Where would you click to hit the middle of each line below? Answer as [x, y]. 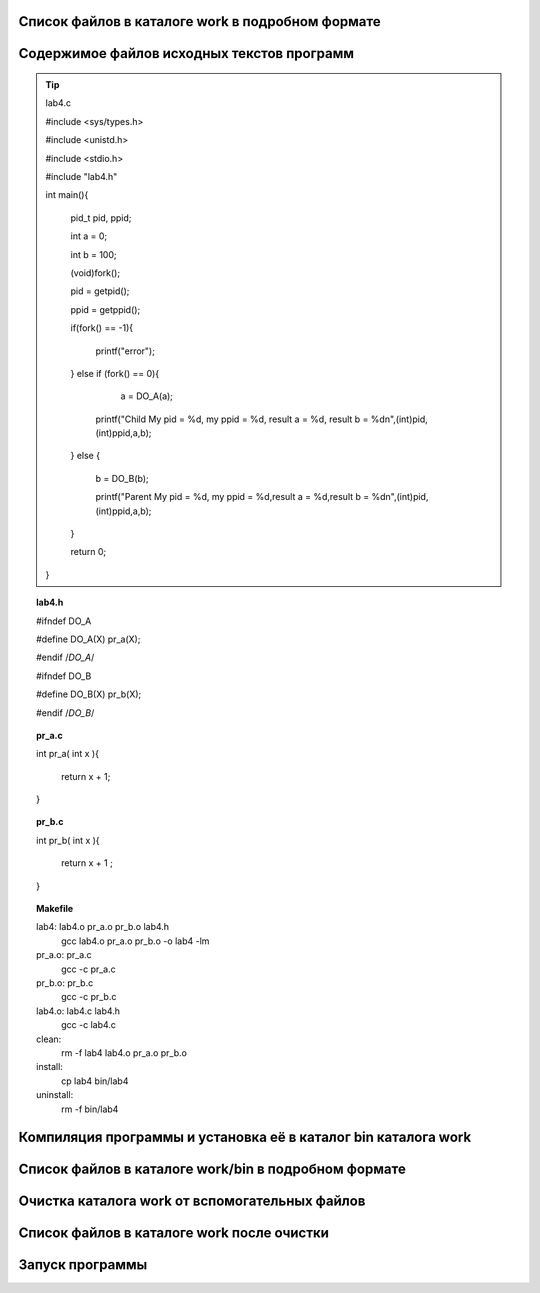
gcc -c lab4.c [89, 1025]
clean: [49, 1039]
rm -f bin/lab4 [90, 1109]
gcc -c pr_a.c [89, 969]
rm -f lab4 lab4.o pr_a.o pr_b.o [124, 1052]
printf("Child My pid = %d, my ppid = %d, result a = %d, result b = [232, 419]
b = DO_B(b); [122, 478]
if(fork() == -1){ [102, 328]
